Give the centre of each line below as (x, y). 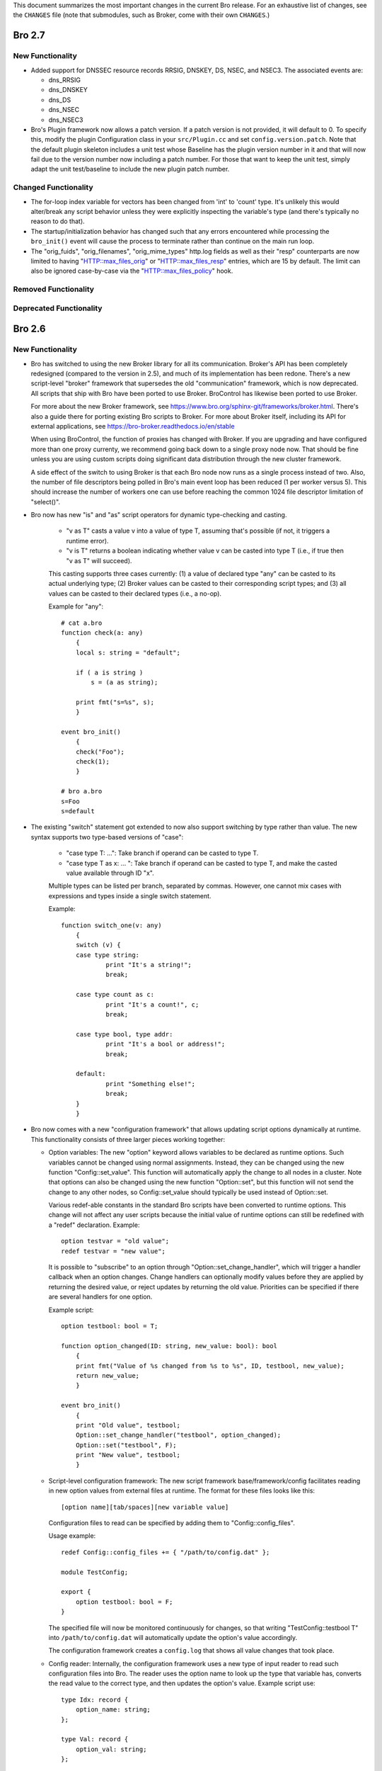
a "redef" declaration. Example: (94, 1225)
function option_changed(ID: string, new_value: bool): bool (169, 1346)
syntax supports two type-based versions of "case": (107, 837)
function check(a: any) (102, 633)
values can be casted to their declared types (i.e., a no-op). (135, 593)
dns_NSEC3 (66, 120)
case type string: (108, 955)
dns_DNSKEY (68, 90)
